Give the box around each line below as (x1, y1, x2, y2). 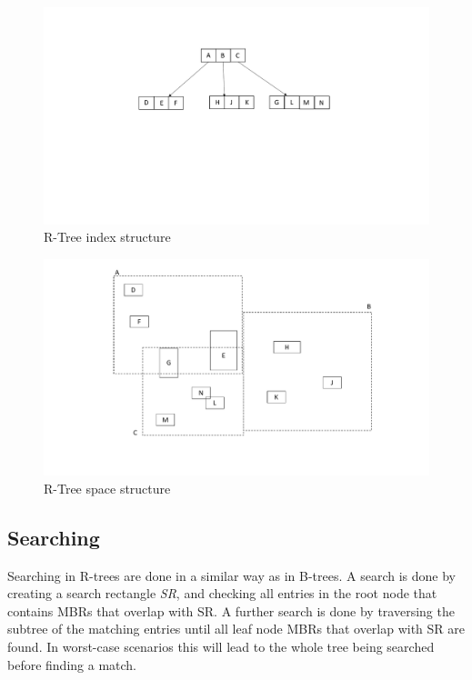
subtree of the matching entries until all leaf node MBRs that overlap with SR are (7, 619, 466, 638)
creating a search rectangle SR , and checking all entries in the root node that (7, 584, 437, 603)
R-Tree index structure (44, 227, 171, 246)
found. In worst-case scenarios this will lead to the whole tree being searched (7, 636, 435, 655)
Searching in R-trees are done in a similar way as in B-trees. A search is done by (7, 565, 456, 585)
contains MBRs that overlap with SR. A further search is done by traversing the (7, 601, 455, 620)
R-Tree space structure (44, 478, 171, 497)
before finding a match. (7, 655, 137, 674)
